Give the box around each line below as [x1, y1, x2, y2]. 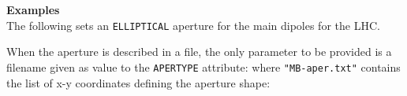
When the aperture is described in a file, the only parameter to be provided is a [6, 43, 392, 60]
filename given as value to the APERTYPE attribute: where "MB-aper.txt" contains [6, 58, 401, 75]
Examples [6, 2, 60, 17]
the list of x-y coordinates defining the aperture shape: [6, 74, 271, 90]
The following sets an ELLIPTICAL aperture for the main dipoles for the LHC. [6, 17, 380, 33]
